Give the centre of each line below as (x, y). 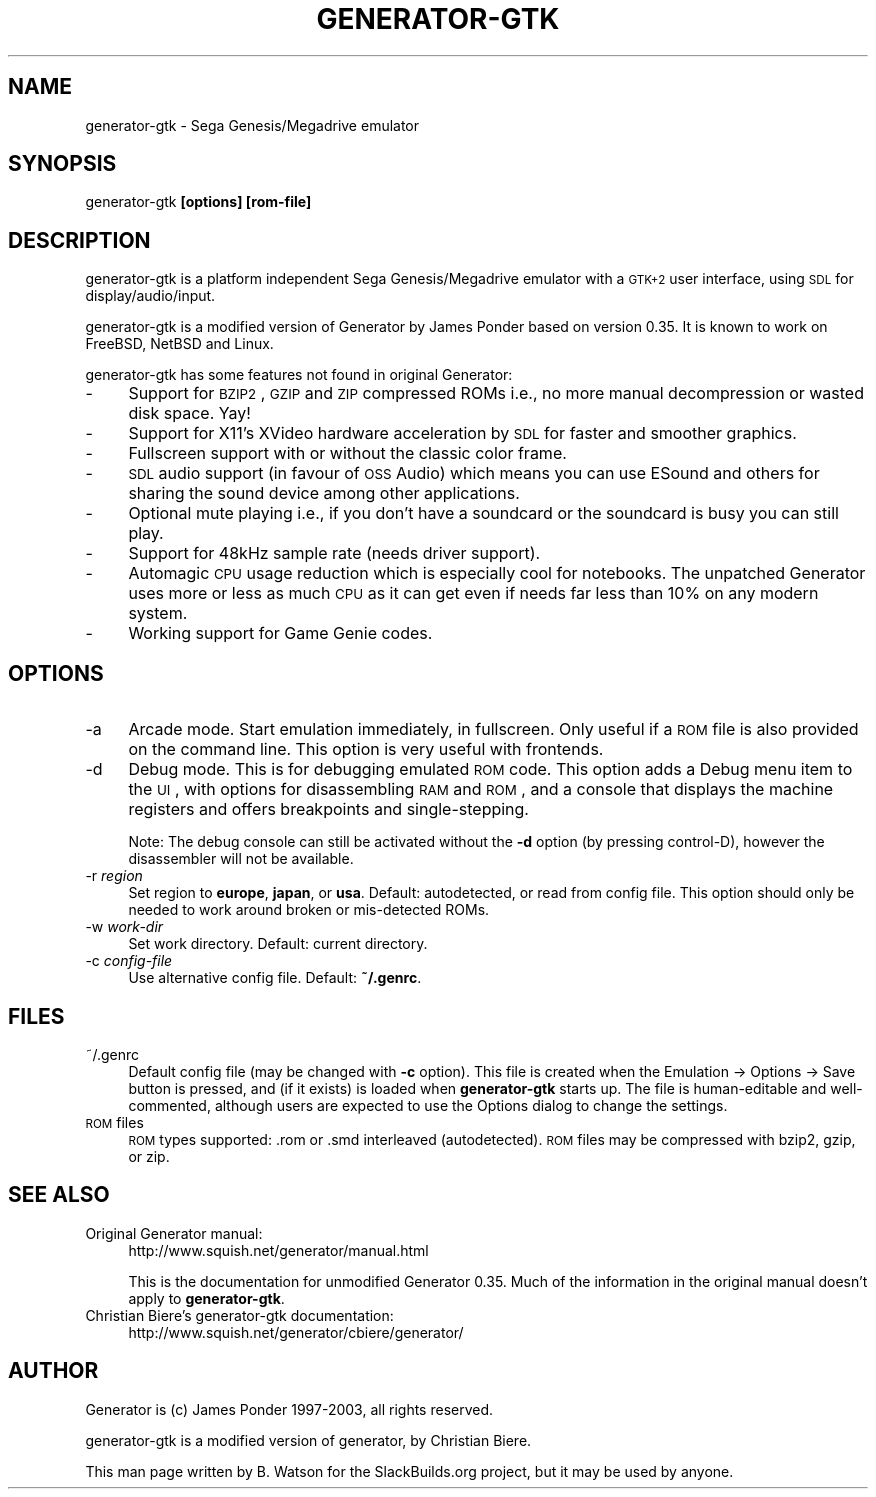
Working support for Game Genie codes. (280, 633)
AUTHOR (53, 1371)
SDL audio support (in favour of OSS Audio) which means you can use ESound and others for (474, 473)
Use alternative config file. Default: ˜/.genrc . (275, 978)
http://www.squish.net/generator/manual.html (278, 1250)
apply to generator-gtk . (206, 1298)
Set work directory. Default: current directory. (278, 944)
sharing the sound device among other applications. (324, 493)
